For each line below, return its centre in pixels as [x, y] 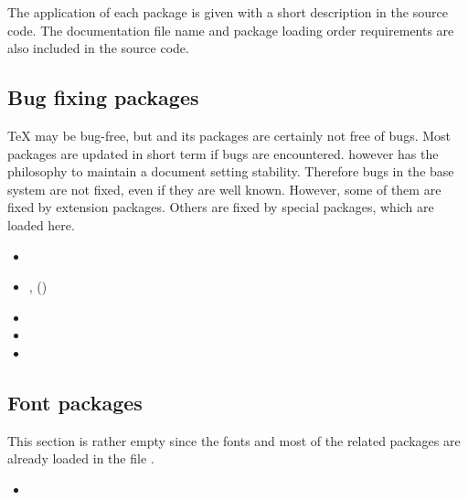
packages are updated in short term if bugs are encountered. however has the [223, 153]
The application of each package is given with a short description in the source [228, 12]
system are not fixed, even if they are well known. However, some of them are [224, 189]
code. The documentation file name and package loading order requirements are [231, 30]
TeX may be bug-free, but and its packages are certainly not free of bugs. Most [229, 135]
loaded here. [41, 224]
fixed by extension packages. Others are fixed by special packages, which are [221, 207]
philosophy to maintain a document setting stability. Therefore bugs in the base [231, 171]
